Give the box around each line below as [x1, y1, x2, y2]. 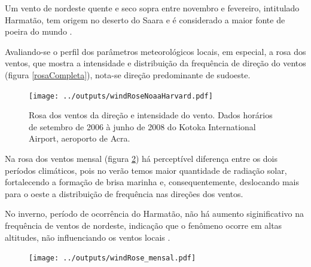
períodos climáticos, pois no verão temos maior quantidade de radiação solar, [5, 164, 287, 176]
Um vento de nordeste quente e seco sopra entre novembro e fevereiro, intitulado [5, 2, 300, 14]
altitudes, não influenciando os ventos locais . [5, 231, 170, 243]
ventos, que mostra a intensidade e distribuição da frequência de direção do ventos [5, 57, 306, 69]
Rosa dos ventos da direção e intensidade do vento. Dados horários [29, 109, 273, 121]
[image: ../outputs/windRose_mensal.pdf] [29, 254, 196, 263]
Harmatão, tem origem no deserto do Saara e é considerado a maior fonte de [5, 13, 285, 26]
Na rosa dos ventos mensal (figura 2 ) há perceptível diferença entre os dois [5, 152, 278, 164]
